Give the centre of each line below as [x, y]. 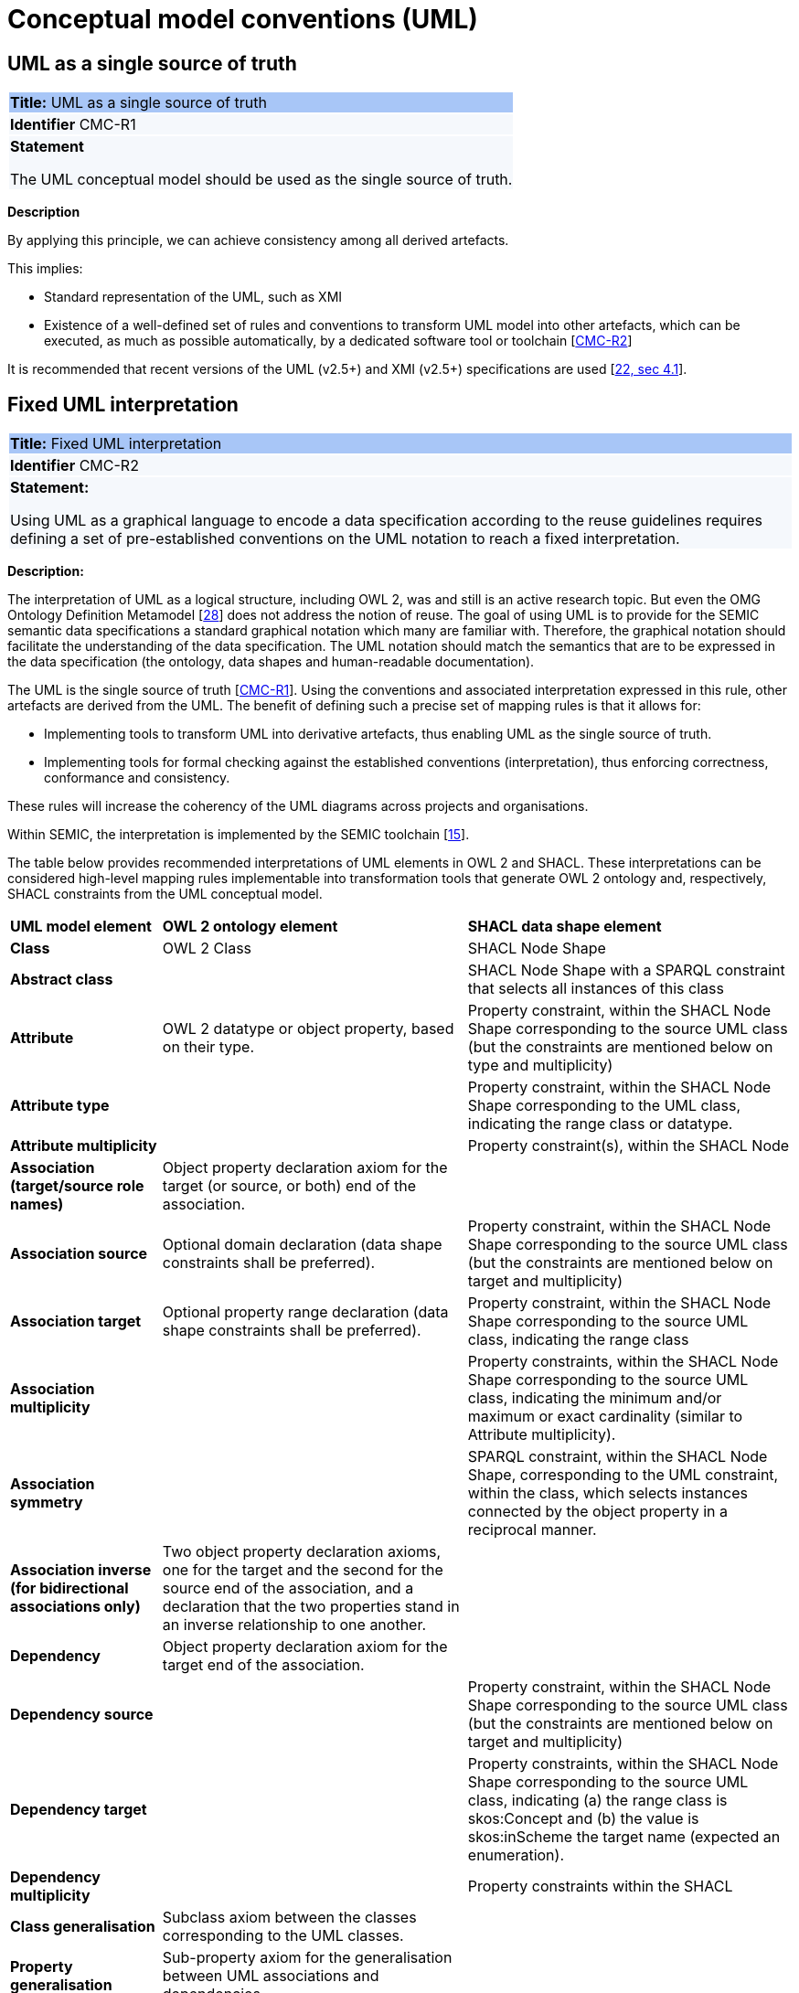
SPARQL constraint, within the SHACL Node [618, 1457]
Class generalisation [83, 1927]
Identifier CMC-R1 [73, 125]
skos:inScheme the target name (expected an [624, 1837]
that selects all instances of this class [596, 989]
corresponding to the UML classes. [283, 1936]
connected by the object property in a [597, 1512]
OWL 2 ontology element [250, 927]
